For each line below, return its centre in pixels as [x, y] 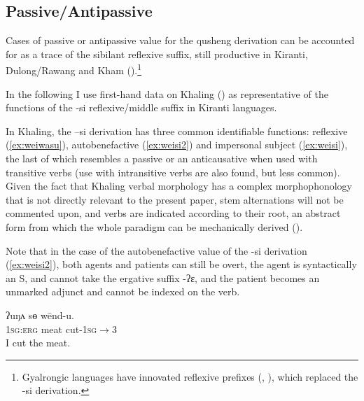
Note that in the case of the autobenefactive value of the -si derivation [156, 250]
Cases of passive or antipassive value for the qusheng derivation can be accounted [180, 40]
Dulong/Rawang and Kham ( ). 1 [74, 69]
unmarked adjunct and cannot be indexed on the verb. [123, 291]
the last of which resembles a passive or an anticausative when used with [162, 159]
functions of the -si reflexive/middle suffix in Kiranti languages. [141, 107]
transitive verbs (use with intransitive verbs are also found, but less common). [173, 172]
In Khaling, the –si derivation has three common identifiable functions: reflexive [177, 131]
